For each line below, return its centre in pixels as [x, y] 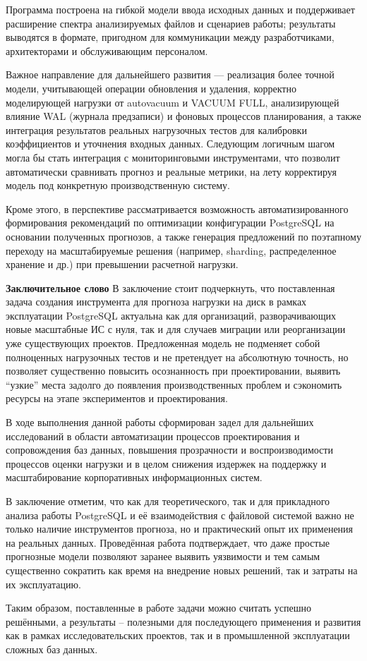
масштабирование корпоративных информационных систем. [134, 477]
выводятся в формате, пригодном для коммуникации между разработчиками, [170, 37]
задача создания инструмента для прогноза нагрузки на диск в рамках [156, 302]
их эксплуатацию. [43, 584]
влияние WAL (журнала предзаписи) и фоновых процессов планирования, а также [183, 116]
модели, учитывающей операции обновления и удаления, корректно [151, 88]
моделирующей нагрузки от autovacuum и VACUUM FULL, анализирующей [173, 102]
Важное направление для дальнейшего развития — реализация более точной [170, 74]
